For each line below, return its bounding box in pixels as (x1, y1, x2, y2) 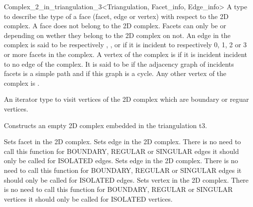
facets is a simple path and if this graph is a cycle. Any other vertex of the (4, 68, 227, 78)
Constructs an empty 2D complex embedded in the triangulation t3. (4, 120, 207, 130)
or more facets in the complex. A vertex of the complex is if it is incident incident (4, 49, 248, 59)
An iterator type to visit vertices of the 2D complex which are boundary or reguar (4, 94, 249, 104)
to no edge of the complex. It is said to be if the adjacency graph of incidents (4, 58, 234, 69)
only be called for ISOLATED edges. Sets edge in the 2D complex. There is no (4, 155, 238, 166)
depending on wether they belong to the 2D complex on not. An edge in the (4, 30, 231, 40)
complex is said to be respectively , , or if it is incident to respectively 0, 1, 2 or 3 (4, 39, 247, 50)
